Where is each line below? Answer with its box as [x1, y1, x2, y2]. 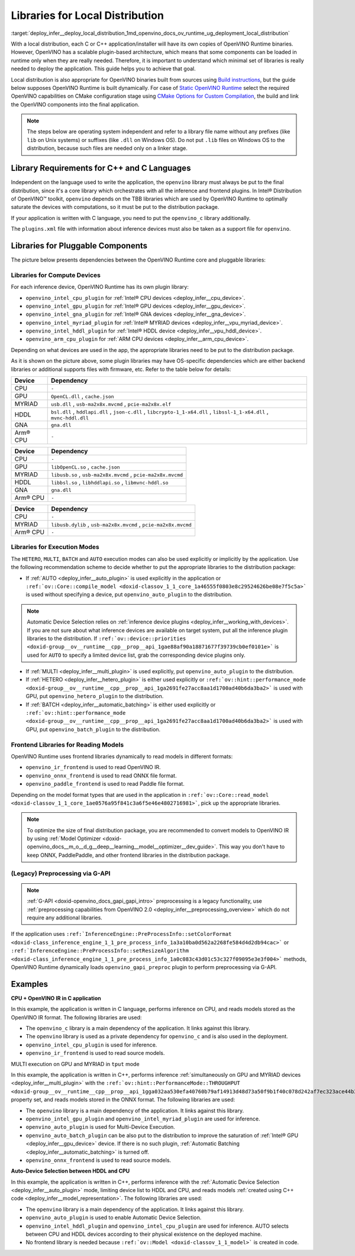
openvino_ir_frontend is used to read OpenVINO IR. [25, 764, 161, 771]
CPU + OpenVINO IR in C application [11, 995, 101, 1002]
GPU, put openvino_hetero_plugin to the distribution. [25, 693, 164, 700]
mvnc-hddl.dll [50, 415, 89, 421]
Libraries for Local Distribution [11, 9, 164, 22]
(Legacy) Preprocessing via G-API [11, 869, 111, 877]
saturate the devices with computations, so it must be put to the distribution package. [11, 204, 220, 211]
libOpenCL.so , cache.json [51, 463, 121, 471]
